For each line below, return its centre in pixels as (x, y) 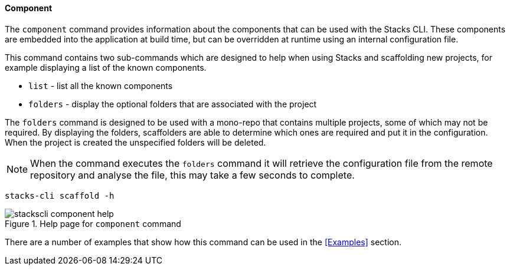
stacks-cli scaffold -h (60, 195)
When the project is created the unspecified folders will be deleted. (135, 142)
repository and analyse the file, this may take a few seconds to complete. (192, 175)
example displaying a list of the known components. (106, 67)
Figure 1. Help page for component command (93, 223)
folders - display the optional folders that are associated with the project (173, 104)
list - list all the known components (101, 85)
